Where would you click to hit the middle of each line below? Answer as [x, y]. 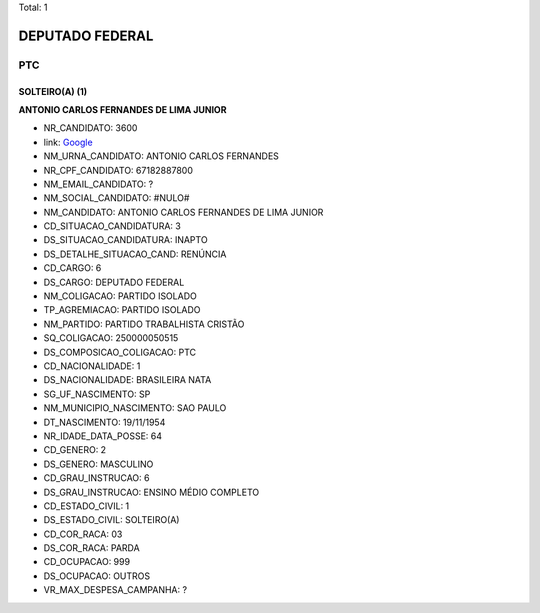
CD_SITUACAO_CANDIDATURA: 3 [112, 226]
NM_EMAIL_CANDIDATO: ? [98, 184]
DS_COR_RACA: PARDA [91, 548]
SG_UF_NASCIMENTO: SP [97, 394]
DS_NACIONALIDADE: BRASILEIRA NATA [127, 380]
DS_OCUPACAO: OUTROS [97, 576]
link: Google [68, 142]
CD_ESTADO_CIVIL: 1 [86, 506]
